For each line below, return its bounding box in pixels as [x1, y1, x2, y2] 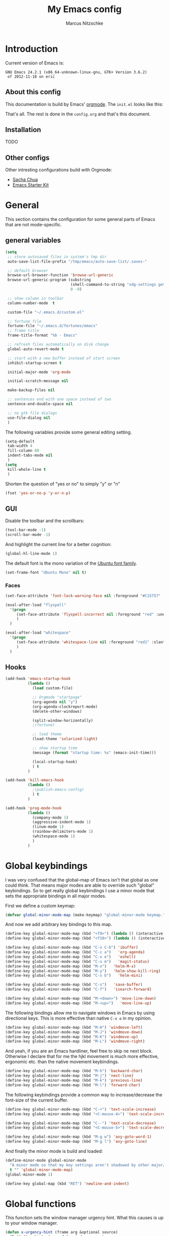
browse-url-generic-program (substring [7, 277, 92, 283]
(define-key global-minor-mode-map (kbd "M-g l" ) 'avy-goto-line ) [5, 1139, 147, 1144]
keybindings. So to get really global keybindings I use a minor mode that [5, 887, 155, 893]
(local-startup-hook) [32, 759, 78, 764]
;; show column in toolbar [7, 296, 64, 301]
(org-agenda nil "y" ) [32, 699, 78, 704]
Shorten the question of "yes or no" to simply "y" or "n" [5, 480, 120, 487]
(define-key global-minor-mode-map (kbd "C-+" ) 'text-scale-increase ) [5, 1106, 156, 1112]
